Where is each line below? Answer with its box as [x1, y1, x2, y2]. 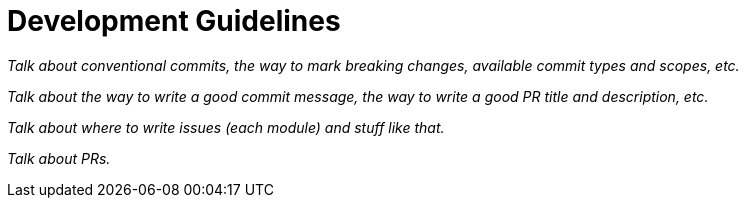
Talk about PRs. [7, 149, 111, 167]
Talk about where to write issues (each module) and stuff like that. [7, 118, 445, 136]
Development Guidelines [7, 4, 341, 38]
